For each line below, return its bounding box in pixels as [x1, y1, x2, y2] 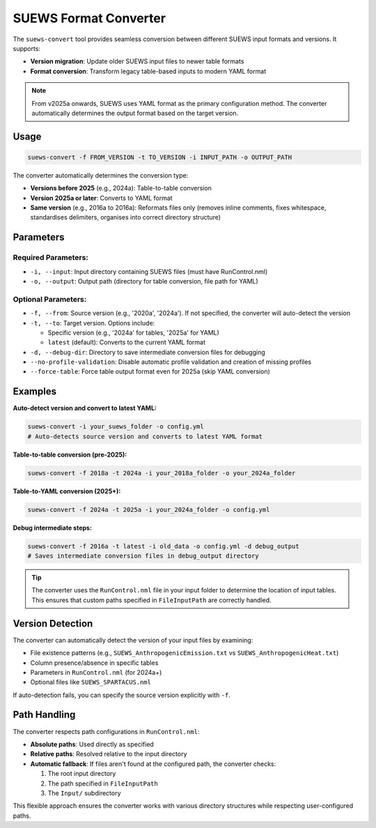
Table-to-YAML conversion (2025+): [13, 486, 121, 495]
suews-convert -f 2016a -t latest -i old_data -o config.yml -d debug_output [27, 542, 299, 550]
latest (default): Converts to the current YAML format [47, 338, 205, 346]
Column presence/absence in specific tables [30, 659, 159, 667]
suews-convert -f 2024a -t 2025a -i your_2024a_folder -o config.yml [27, 505, 270, 514]
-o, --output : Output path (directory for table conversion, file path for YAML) [30, 277, 259, 285]
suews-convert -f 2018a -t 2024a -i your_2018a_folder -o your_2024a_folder [27, 469, 296, 477]
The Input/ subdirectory [47, 788, 121, 797]
